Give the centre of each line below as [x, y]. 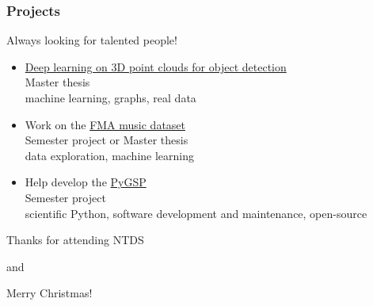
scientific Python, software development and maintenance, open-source [196, 213]
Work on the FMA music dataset [105, 124]
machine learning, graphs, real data [110, 98]
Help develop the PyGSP [86, 182]
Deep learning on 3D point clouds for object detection [156, 66]
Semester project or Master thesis [107, 140]
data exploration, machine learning [110, 155]
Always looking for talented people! [92, 40]
